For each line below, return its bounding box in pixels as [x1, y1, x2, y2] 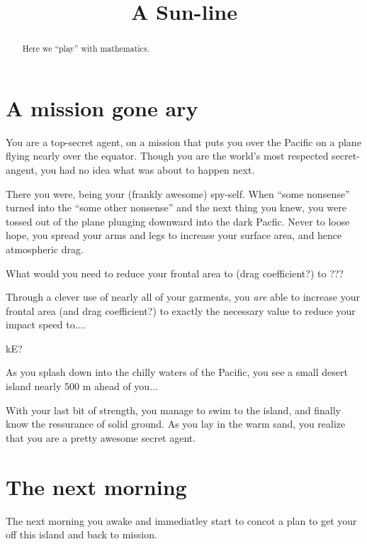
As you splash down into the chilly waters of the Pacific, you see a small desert [6, 365, 348, 379]
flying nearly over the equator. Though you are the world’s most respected [6, 148, 329, 163]
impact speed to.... [6, 317, 86, 332]
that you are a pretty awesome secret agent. [6, 430, 196, 445]
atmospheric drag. [6, 241, 84, 256]
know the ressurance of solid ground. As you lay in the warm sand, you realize [6, 416, 346, 431]
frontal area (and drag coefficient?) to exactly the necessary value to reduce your [6, 303, 356, 318]
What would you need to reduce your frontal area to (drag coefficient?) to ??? [6, 265, 344, 280]
